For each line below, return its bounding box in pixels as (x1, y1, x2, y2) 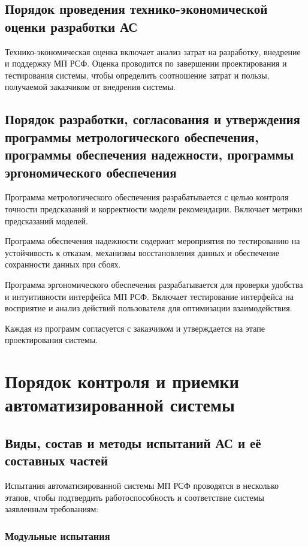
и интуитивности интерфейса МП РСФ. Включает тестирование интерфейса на (5, 290, 294, 302)
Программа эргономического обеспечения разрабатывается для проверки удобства (5, 278, 303, 290)
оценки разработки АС (5, 17, 138, 35)
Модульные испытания (5, 528, 110, 543)
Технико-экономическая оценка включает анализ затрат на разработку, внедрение (5, 45, 301, 58)
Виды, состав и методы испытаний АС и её (5, 433, 261, 452)
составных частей (5, 451, 108, 470)
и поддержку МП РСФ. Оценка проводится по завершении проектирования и (5, 57, 287, 70)
